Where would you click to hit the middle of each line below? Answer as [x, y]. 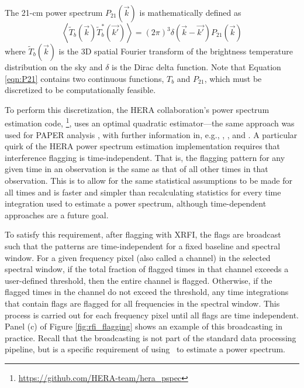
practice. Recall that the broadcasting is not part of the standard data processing [151, 337]
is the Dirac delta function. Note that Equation [196, 67]
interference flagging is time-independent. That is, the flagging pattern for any [145, 157]
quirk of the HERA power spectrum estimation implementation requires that [142, 146]
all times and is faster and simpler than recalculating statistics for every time [143, 192]
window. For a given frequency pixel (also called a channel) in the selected [138, 257]
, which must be [233, 78]
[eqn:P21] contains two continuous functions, [84, 78]
